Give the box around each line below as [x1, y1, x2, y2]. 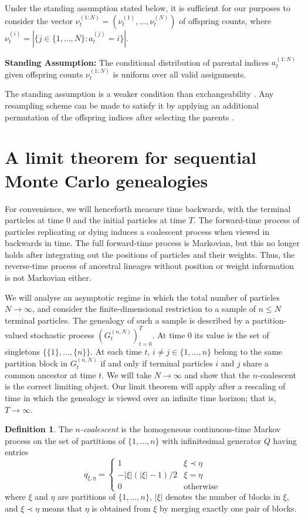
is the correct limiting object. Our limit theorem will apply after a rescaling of [5, 380, 286, 392]
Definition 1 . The [5, 423, 73, 435]
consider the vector [5, 14, 73, 26]
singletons [5, 345, 40, 357]
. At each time [90, 345, 142, 357]
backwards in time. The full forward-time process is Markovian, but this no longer [5, 237, 300, 249]
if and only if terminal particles [100, 357, 213, 369]
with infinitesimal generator [162, 434, 262, 446]
